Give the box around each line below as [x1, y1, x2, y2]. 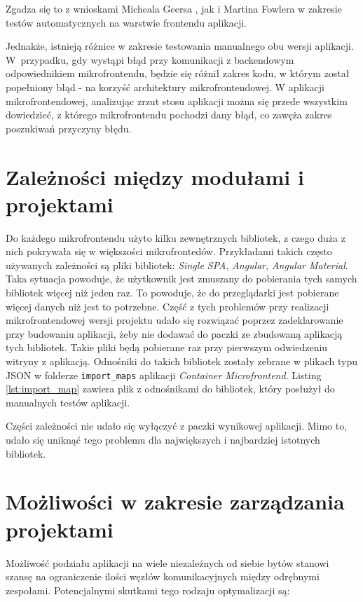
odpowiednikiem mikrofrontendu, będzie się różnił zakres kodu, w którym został [6, 66, 350, 81]
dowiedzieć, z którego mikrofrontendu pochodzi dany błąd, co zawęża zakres [6, 107, 332, 122]
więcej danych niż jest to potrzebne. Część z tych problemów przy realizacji [6, 299, 329, 313]
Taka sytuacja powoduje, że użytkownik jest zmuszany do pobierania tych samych [6, 271, 357, 286]
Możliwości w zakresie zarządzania [6, 487, 345, 516]
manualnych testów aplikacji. [6, 395, 130, 409]
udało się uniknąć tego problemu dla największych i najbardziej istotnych [6, 432, 320, 447]
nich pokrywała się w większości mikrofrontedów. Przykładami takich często [6, 244, 332, 259]
